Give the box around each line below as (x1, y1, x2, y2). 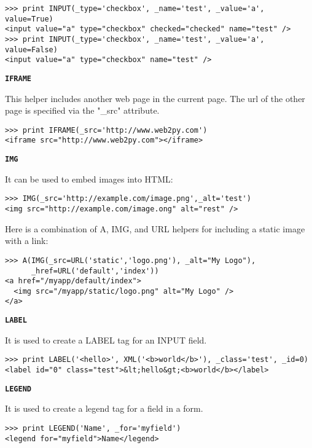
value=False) (5, 45, 58, 54)
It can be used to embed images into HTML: (5, 172, 173, 185)
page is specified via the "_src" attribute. (5, 104, 160, 117)
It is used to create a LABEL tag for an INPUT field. (5, 333, 207, 346)
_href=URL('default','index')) (31, 266, 159, 275)
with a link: (5, 234, 49, 247)
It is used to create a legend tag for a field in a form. (5, 402, 203, 415)
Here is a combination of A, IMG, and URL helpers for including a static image (5, 222, 305, 235)
